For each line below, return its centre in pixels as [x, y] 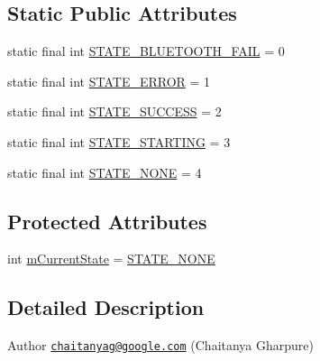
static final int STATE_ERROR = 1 [109, 81]
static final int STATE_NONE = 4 [105, 172]
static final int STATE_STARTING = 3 [119, 141]
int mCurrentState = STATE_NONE [111, 259]
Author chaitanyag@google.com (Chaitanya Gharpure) [161, 345]
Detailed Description [106, 307]
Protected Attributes [107, 221]
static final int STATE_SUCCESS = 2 [114, 111]
